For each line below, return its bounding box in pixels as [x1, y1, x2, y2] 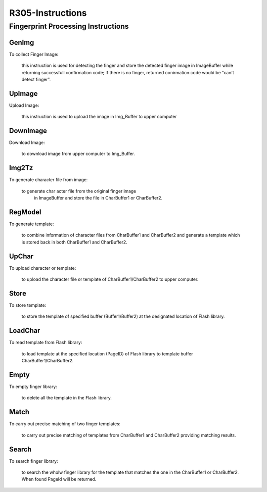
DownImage [9, 127, 47, 135]
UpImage [9, 89, 38, 98]
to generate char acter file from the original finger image [21, 188, 136, 194]
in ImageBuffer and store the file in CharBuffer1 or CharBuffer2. [34, 195, 163, 201]
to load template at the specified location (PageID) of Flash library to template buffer [21, 350, 193, 356]
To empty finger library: [9, 384, 57, 390]
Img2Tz [9, 164, 33, 172]
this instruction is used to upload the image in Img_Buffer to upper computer [21, 114, 177, 120]
